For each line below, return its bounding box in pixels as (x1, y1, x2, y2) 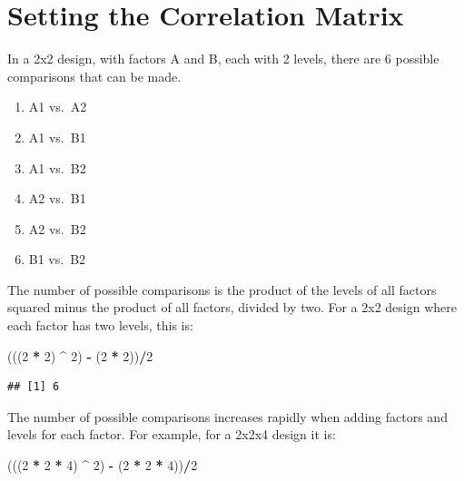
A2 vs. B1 (28, 189, 86, 208)
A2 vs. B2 (28, 219, 86, 238)
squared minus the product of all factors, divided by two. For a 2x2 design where (7, 298, 457, 317)
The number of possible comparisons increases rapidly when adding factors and (7, 407, 448, 426)
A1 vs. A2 (28, 97, 87, 116)
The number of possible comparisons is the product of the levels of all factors (7, 280, 437, 299)
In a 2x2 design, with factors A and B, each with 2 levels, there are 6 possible (7, 49, 439, 68)
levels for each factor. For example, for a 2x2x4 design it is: (7, 425, 336, 444)
